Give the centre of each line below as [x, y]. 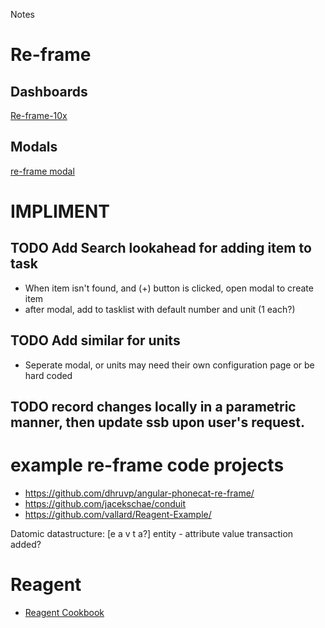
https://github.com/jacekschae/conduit [105, 503]
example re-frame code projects [147, 465]
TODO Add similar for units [95, 340]
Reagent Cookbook [64, 612]
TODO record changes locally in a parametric [153, 407]
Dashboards [49, 91]
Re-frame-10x [39, 115]
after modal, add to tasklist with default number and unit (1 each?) [160, 309]
